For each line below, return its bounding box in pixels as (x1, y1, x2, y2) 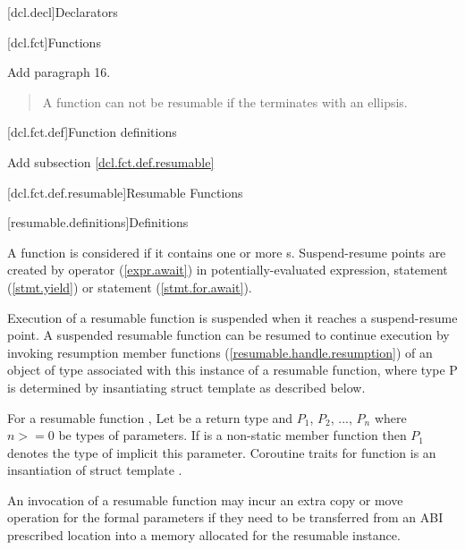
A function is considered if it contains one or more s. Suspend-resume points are (7, 242, 446, 261)
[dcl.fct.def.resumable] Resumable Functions (7, 182, 243, 201)
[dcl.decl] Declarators (7, 3, 118, 21)
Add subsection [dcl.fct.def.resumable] (7, 152, 215, 171)
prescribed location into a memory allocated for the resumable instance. (7, 526, 401, 545)
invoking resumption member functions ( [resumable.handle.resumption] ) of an (7, 343, 433, 361)
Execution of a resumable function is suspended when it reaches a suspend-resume (7, 308, 458, 326)
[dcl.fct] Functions (7, 32, 101, 51)
